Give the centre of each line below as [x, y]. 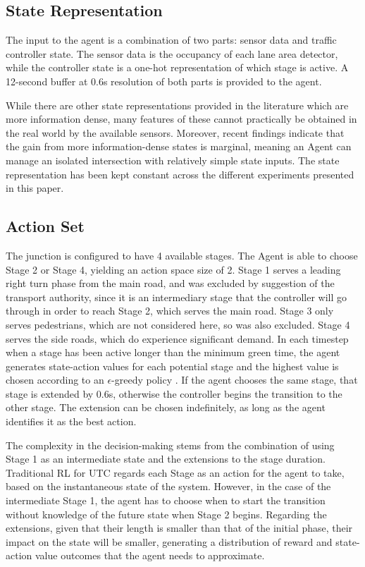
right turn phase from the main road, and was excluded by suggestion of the [170, 283]
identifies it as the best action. [71, 421]
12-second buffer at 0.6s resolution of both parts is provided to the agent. [164, 81]
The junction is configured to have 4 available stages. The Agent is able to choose [182, 255]
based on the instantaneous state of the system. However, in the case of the [168, 486]
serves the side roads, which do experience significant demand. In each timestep [177, 338]
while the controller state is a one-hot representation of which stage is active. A [177, 67]
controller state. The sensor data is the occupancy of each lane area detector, [172, 53]
